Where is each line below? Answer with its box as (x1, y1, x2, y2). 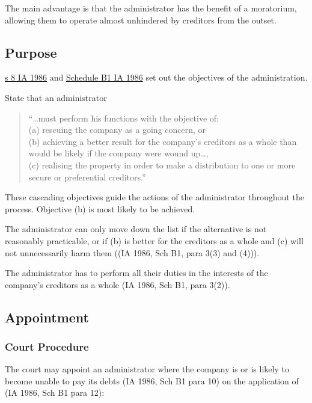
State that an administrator (5, 91, 107, 103)
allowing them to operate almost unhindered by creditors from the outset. (5, 13, 277, 26)
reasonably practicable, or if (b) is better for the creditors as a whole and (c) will (5, 234, 304, 247)
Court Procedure (5, 339, 89, 354)
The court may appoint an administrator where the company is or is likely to (5, 363, 289, 375)
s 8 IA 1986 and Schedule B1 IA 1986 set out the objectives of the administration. (5, 71, 308, 84)
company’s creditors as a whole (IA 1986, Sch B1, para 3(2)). (5, 278, 230, 291)
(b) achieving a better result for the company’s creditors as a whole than (28, 135, 297, 147)
